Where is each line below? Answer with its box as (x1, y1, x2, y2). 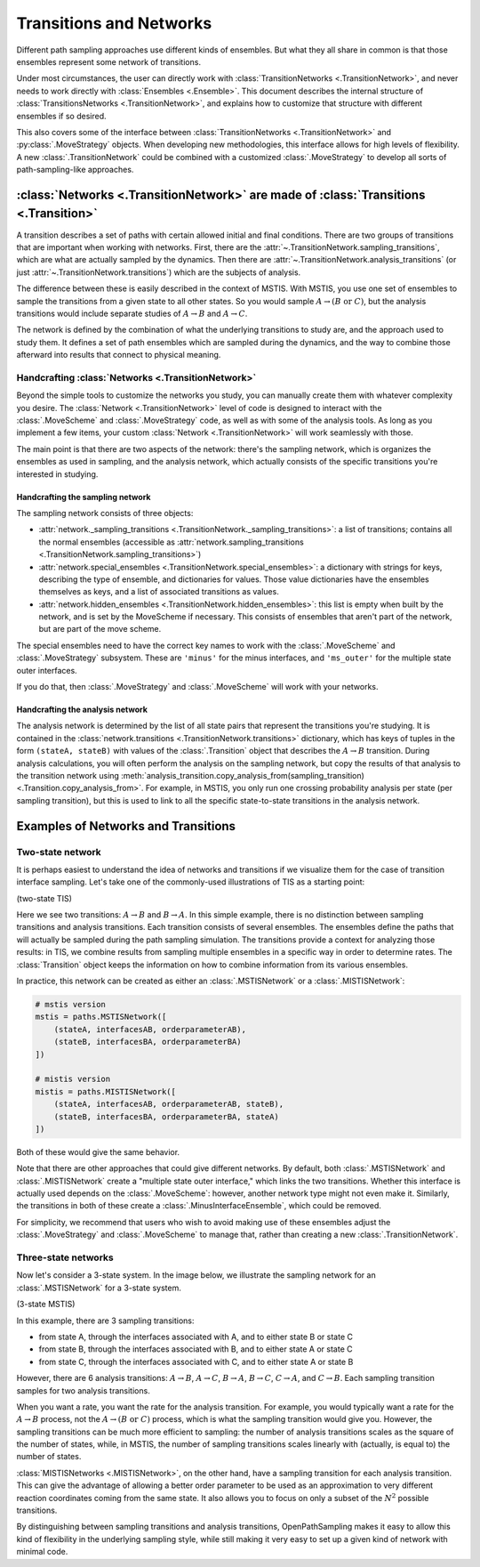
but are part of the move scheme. (38, 624, 162, 634)
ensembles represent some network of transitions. (16, 56, 202, 67)
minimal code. (16, 1547, 68, 1557)
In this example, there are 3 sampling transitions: (16, 1315, 195, 1326)
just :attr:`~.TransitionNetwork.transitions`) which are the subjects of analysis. (16, 267, 301, 278)
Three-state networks (16, 1251, 115, 1264)
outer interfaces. (16, 665, 77, 675)
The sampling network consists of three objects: (16, 507, 194, 518)
